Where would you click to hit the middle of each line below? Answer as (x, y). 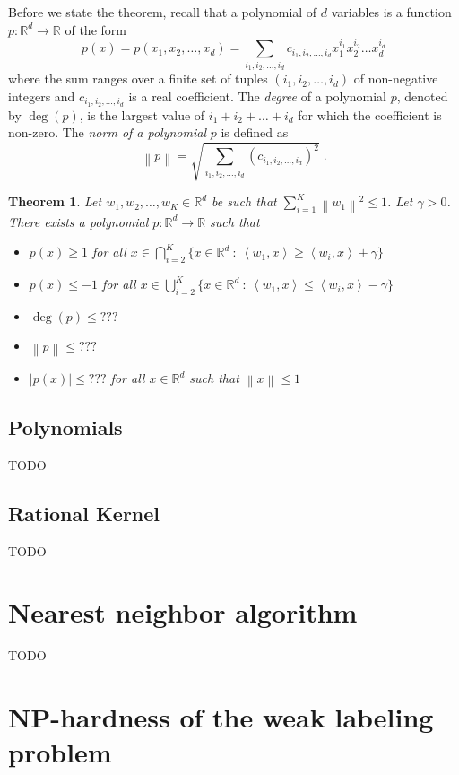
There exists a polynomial (78, 221)
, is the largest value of (142, 114)
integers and (42, 96)
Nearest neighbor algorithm (183, 612)
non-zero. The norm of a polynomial (107, 132)
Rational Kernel (84, 513)
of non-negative (396, 78)
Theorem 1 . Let (55, 201)
